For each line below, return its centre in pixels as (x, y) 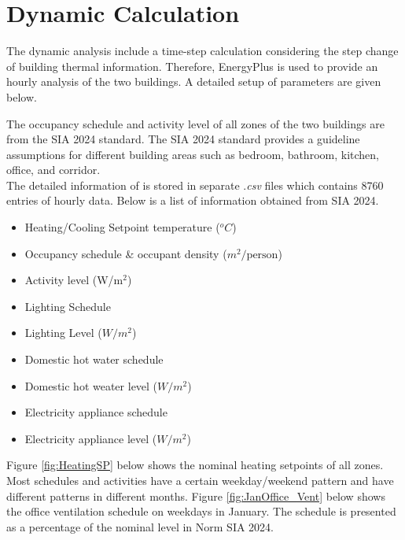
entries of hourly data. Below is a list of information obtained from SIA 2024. (193, 200)
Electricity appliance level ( (91, 438)
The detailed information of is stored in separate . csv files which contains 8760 (195, 185)
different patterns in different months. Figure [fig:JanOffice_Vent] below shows (196, 496)
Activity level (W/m (74, 280)
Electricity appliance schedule (96, 412)
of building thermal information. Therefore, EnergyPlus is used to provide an (192, 66)
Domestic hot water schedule (94, 359)
